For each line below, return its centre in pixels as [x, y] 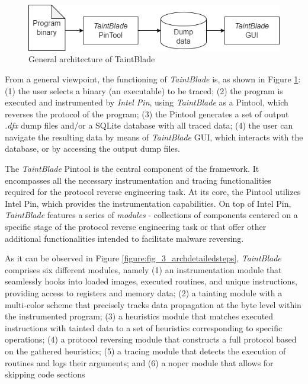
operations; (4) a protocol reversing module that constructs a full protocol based [151, 339]
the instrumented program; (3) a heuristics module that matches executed [139, 316]
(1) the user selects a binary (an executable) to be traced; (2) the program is [144, 90]
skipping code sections [45, 374]
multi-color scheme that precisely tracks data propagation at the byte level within [153, 304]
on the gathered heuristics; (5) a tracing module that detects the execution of [145, 351]
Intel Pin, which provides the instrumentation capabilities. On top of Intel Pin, [148, 203]
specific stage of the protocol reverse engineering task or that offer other [136, 227]
